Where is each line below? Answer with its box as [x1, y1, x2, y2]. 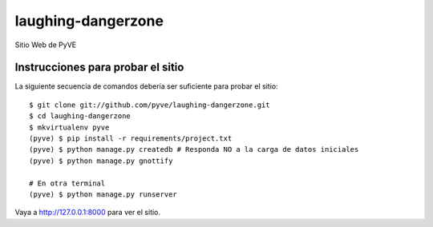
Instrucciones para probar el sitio [14, 61, 184, 74]
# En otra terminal [29, 178, 106, 188]
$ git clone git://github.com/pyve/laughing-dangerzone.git [29, 100, 270, 110]
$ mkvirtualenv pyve [29, 122, 110, 132]
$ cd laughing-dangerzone [29, 112, 132, 121]
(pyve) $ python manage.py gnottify [29, 156, 173, 165]
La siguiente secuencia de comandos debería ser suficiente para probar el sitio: [14, 82, 278, 91]
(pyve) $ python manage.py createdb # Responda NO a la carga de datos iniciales [29, 145, 359, 154]
